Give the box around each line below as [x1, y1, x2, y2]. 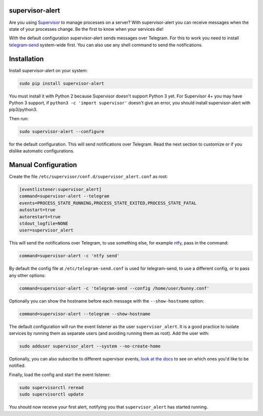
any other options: [9, 272, 46, 278]
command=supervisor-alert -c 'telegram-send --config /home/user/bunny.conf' [19, 285, 209, 291]
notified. [9, 363, 26, 369]
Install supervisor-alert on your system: [9, 67, 88, 73]
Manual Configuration [9, 161, 77, 169]
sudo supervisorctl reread [19, 385, 84, 390]
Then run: [9, 115, 29, 121]
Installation [9, 55, 44, 63]
